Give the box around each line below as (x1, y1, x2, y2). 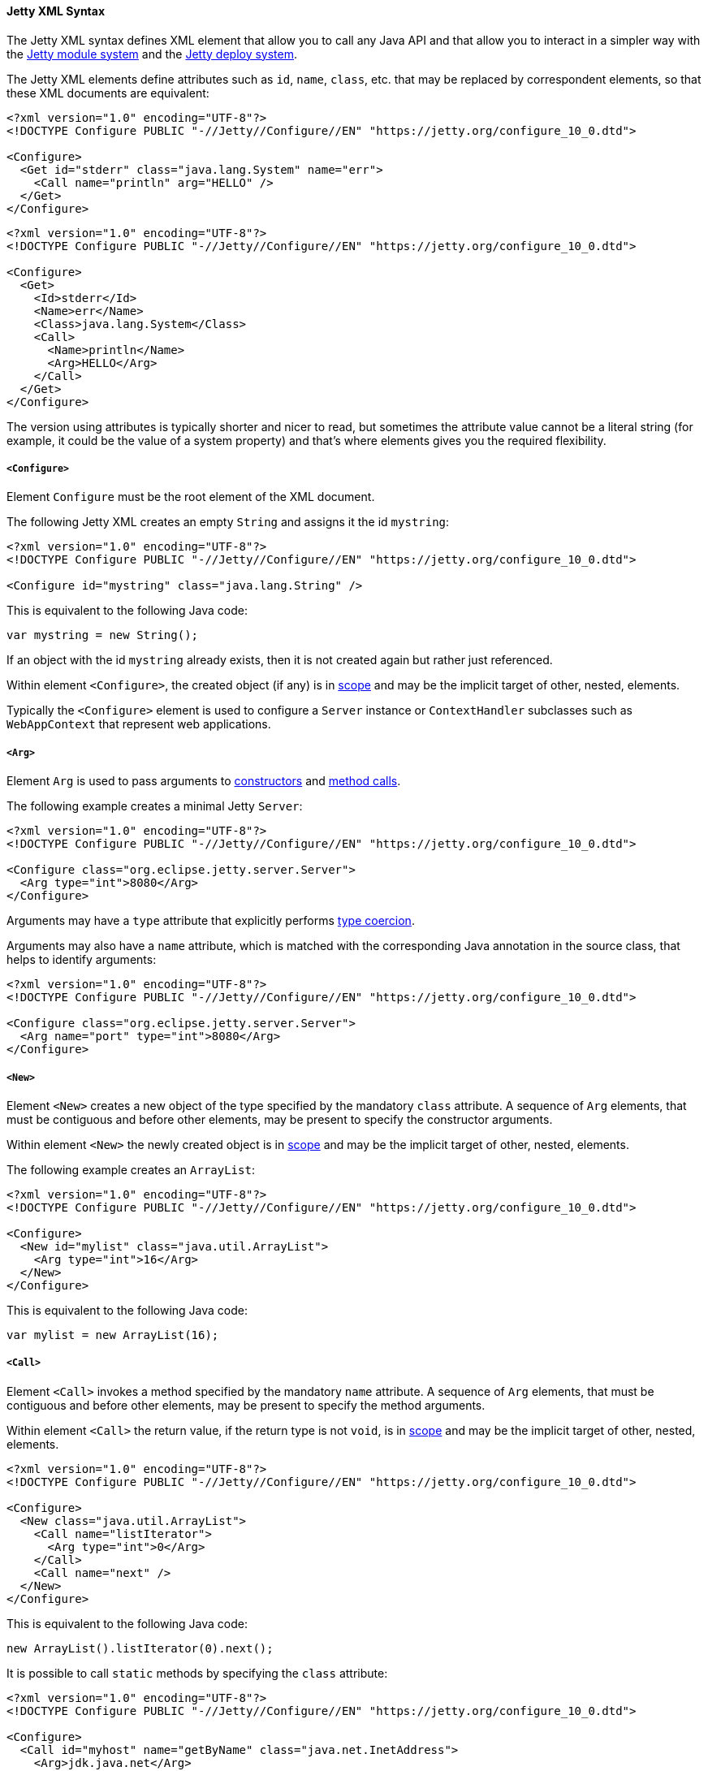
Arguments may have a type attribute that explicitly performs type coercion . (6, 914, 415, 928)
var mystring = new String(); (6, 628, 199, 642)
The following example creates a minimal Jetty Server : (6, 799, 303, 814)
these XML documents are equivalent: (6, 85, 209, 100)
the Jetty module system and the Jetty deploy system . (6, 46, 298, 61)
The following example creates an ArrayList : (6, 1162, 255, 1177)
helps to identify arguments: (6, 952, 157, 967)
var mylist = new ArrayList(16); (6, 1328, 219, 1341)
